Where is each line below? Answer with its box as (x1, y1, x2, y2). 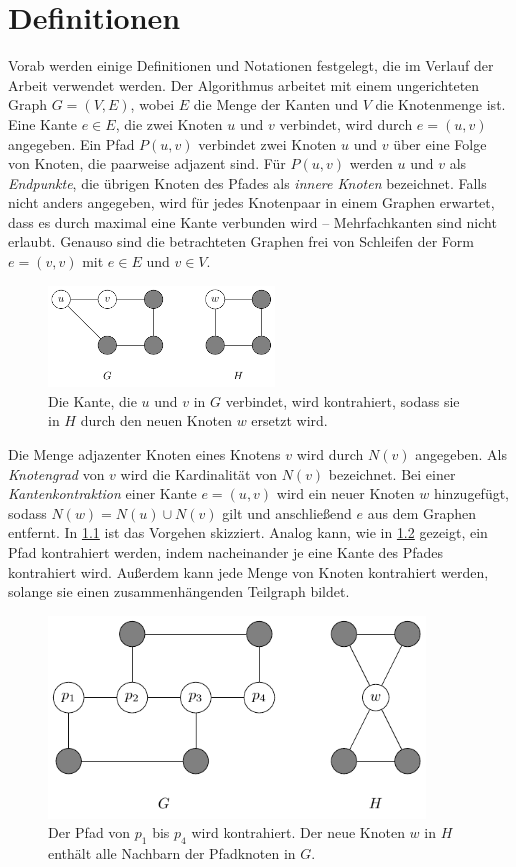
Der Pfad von (48, 822, 131, 843)
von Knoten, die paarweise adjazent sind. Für (8, 153, 286, 174)
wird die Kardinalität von (120, 463, 278, 484)
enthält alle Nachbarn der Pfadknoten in (48, 843, 296, 864)
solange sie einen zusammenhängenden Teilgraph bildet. (8, 581, 350, 602)
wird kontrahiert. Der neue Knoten (191, 822, 405, 843)
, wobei (130, 94, 175, 115)
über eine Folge (393, 133, 487, 154)
